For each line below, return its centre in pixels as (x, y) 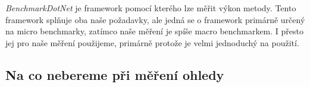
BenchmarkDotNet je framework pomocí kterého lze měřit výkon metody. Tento (151, 8)
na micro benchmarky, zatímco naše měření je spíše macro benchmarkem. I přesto (154, 31)
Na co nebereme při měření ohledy (115, 74)
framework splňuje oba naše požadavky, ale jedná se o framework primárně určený (155, 19)
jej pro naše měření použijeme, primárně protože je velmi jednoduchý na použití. (152, 42)
